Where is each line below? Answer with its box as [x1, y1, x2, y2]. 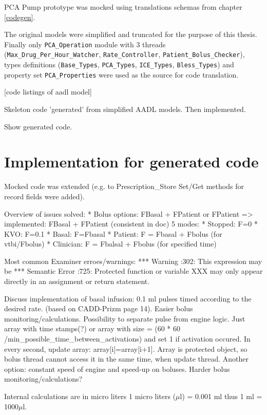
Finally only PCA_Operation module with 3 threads [4, 39, 166, 49]
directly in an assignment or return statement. [4, 276, 150, 287]
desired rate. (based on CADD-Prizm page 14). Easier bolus [4, 303, 193, 314]
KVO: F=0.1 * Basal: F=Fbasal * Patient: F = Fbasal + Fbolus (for [4, 228, 222, 239]
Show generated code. [4, 121, 72, 131]
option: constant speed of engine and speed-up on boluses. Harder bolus [4, 363, 230, 374]
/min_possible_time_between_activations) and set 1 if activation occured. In [4, 333, 251, 344]
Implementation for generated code [4, 151, 259, 172]
